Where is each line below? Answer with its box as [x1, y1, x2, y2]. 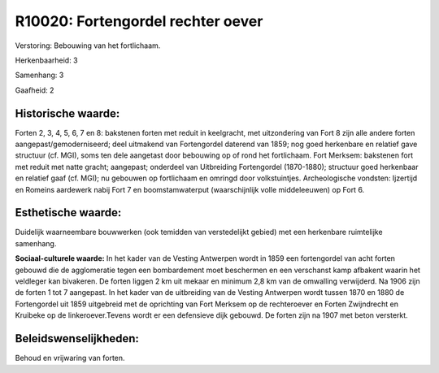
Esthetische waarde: [15, 206, 122, 219]
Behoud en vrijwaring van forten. [15, 353, 125, 363]
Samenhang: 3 [15, 70, 64, 80]
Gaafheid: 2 [15, 85, 54, 95]
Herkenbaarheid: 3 [15, 55, 78, 65]
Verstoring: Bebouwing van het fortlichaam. [15, 41, 161, 50]
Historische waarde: [15, 106, 120, 120]
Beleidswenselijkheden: [15, 332, 140, 345]
